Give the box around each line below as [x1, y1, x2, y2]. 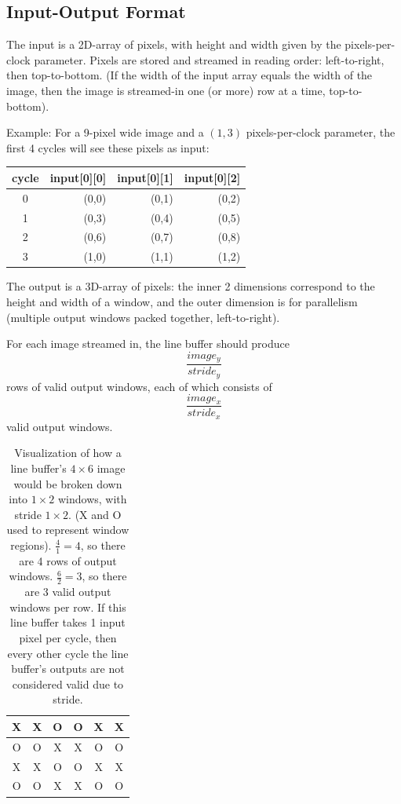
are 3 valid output [24, 583, 111, 600]
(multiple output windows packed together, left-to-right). [6, 309, 280, 325]
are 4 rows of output [19, 552, 117, 568]
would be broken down [13, 475, 122, 492]
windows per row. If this [9, 598, 126, 615]
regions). [10, 536, 52, 553]
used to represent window [6, 521, 129, 538]
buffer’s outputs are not [11, 660, 125, 677]
